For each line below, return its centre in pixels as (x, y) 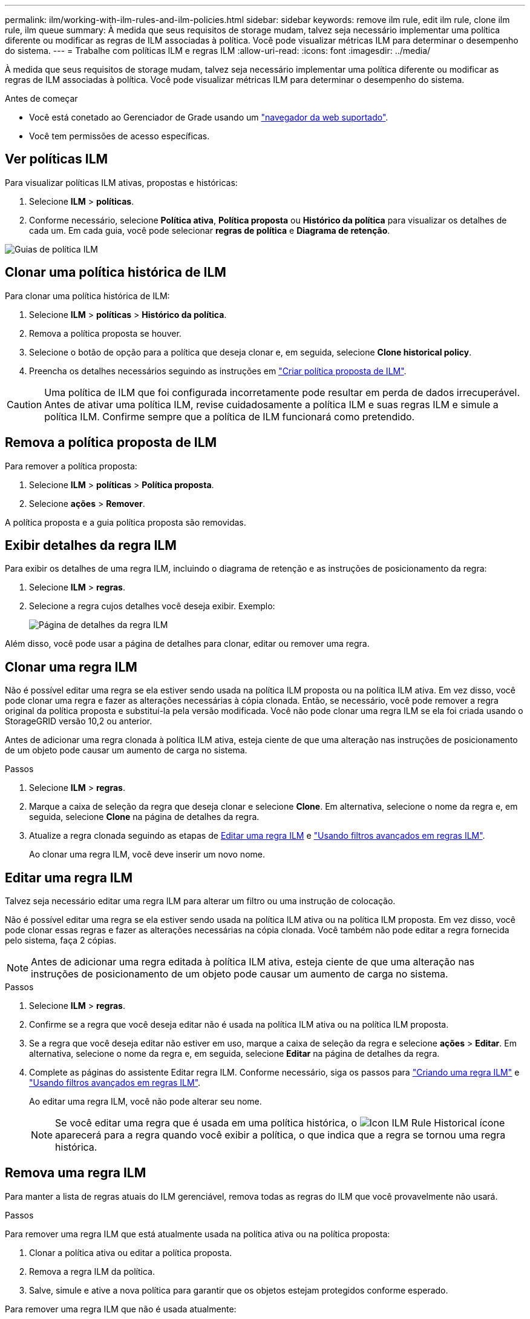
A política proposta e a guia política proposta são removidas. (126, 522)
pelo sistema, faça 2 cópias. (61, 940)
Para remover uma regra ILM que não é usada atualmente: (121, 1309)
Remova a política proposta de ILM (111, 443)
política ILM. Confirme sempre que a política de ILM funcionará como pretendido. (230, 416)
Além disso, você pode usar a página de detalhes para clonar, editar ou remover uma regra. (187, 644)
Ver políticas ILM (57, 159)
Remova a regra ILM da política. (92, 1271)
